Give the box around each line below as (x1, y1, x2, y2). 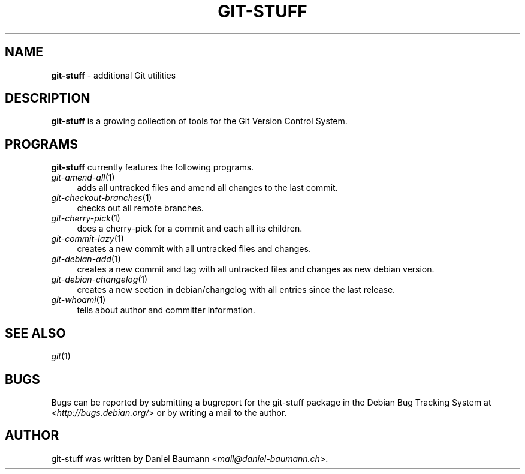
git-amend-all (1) (51, 172, 115, 183)
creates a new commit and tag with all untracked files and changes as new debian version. (77, 264, 435, 275)
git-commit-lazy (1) (51, 233, 124, 244)
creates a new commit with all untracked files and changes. (77, 244, 311, 254)
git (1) (51, 351, 71, 362)
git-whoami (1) (51, 295, 106, 305)
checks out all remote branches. (77, 203, 204, 214)
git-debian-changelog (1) (51, 274, 148, 285)
